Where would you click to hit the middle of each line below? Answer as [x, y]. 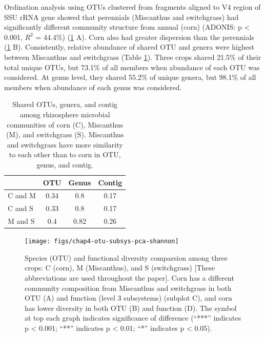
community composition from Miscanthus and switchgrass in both [128, 288]
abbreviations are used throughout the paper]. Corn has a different [129, 277]
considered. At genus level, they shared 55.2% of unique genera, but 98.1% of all [130, 77]
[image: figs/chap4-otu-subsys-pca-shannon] [102, 241]
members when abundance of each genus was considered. [93, 87]
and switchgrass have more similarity [65, 144]
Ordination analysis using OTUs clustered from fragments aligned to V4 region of [132, 7]
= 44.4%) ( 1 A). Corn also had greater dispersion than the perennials [145, 37]
